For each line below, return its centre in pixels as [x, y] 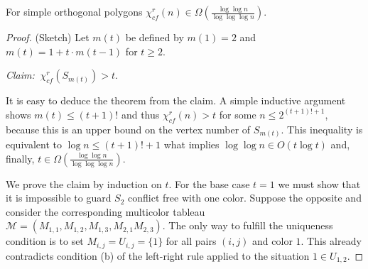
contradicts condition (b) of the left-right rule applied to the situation [158, 255]
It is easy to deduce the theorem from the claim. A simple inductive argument [176, 100]
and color [272, 241]
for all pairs [191, 241]
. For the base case [209, 183]
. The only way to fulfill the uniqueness [248, 225]
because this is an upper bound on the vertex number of [128, 129]
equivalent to [34, 144]
